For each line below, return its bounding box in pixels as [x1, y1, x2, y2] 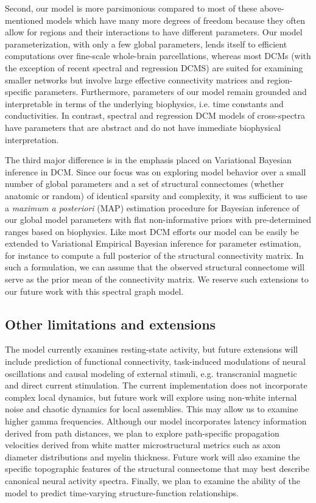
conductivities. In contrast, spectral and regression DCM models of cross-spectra [5, 109, 306, 122]
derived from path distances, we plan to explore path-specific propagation [5, 426, 279, 439]
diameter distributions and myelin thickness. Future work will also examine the [5, 450, 300, 463]
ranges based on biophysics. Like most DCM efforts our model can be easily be [5, 225, 299, 237]
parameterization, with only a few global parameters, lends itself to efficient [5, 37, 287, 50]
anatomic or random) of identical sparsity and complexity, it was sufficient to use [5, 189, 307, 202]
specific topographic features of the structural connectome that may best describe [5, 462, 309, 475]
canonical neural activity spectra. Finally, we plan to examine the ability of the [5, 474, 300, 487]
